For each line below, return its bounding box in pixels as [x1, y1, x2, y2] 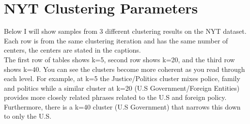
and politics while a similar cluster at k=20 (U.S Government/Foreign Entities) [4, 83, 240, 93]
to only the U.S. [4, 111, 52, 121]
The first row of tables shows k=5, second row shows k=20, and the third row [4, 54, 235, 64]
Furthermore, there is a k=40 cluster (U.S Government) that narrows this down [4, 101, 241, 111]
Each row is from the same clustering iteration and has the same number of [4, 35, 228, 45]
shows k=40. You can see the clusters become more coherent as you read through [4, 64, 245, 74]
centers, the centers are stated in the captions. [4, 45, 141, 55]
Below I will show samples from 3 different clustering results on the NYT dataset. [4, 26, 247, 36]
